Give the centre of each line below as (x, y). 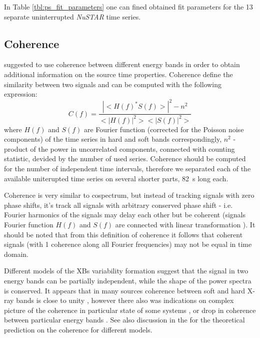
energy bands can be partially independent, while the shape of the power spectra (128, 280)
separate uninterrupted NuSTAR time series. (72, 16)
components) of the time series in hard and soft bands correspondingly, (113, 139)
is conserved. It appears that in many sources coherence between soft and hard (125, 290)
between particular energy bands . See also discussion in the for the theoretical (124, 320)
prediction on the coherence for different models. (78, 329)
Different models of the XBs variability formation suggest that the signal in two (126, 271)
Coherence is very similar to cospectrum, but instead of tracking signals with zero (129, 195)
